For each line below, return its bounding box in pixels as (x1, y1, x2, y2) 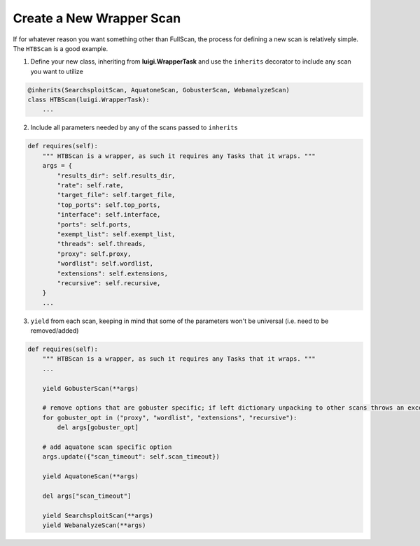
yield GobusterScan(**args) (42, 385, 139, 392)
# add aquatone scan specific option (42, 443, 172, 451)
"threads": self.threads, (57, 240, 146, 248)
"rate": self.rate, (57, 182, 124, 189)
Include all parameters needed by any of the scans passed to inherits (30, 123, 238, 132)
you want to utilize (30, 67, 83, 76)
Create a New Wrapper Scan (13, 10, 181, 26)
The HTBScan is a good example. (13, 44, 108, 52)
